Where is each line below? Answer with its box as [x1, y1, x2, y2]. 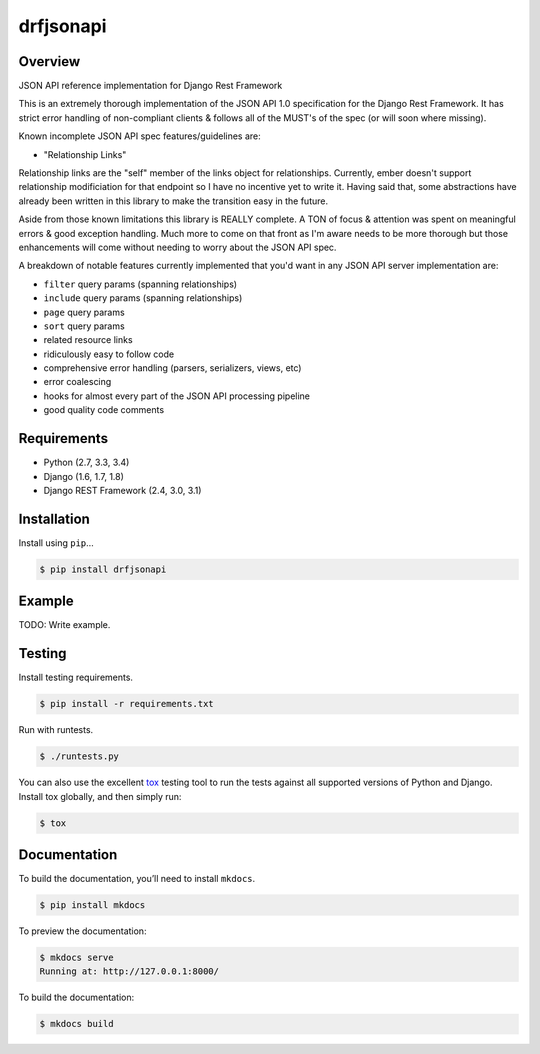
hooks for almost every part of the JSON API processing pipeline [43, 390, 310, 402]
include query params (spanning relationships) [43, 292, 243, 304]
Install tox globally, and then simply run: [18, 790, 182, 802]
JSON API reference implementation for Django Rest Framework [18, 80, 283, 92]
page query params [43, 306, 125, 318]
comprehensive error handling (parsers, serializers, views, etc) [43, 362, 302, 374]
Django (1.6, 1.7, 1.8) [43, 470, 125, 482]
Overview [18, 53, 81, 70]
